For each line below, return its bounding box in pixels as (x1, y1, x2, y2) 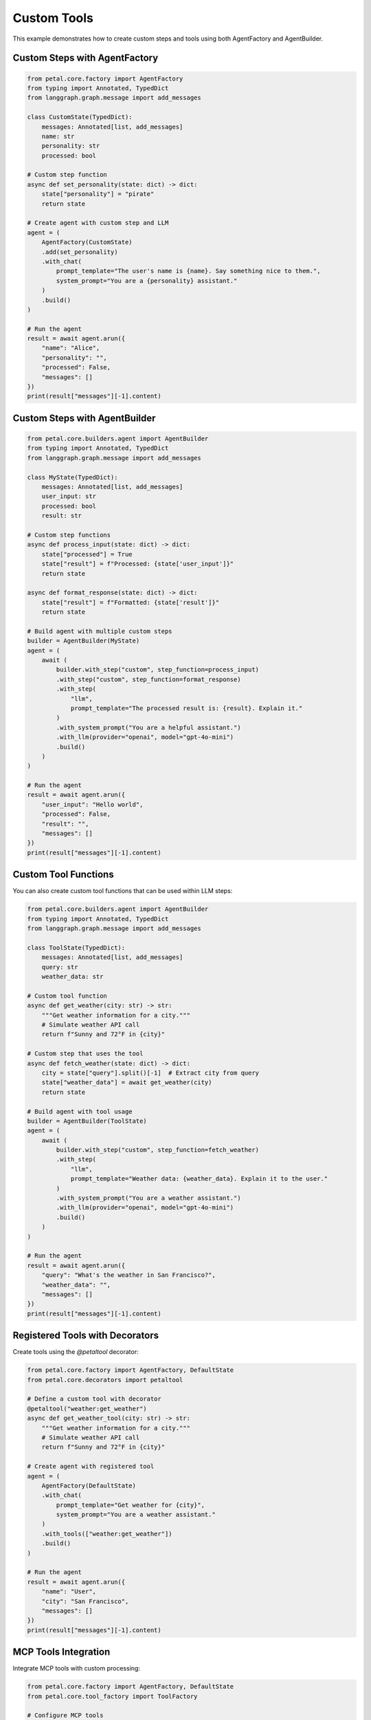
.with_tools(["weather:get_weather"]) (41, 1529, 172, 1538)
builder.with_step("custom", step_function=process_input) (56, 666, 260, 674)
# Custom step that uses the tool (27, 1050, 144, 1057)
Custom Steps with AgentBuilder (12, 412, 156, 424)
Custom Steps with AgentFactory (12, 52, 159, 64)
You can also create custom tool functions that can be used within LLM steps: (12, 887, 233, 895)
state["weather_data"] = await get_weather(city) (41, 1079, 212, 1086)
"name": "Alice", (41, 344, 100, 352)
